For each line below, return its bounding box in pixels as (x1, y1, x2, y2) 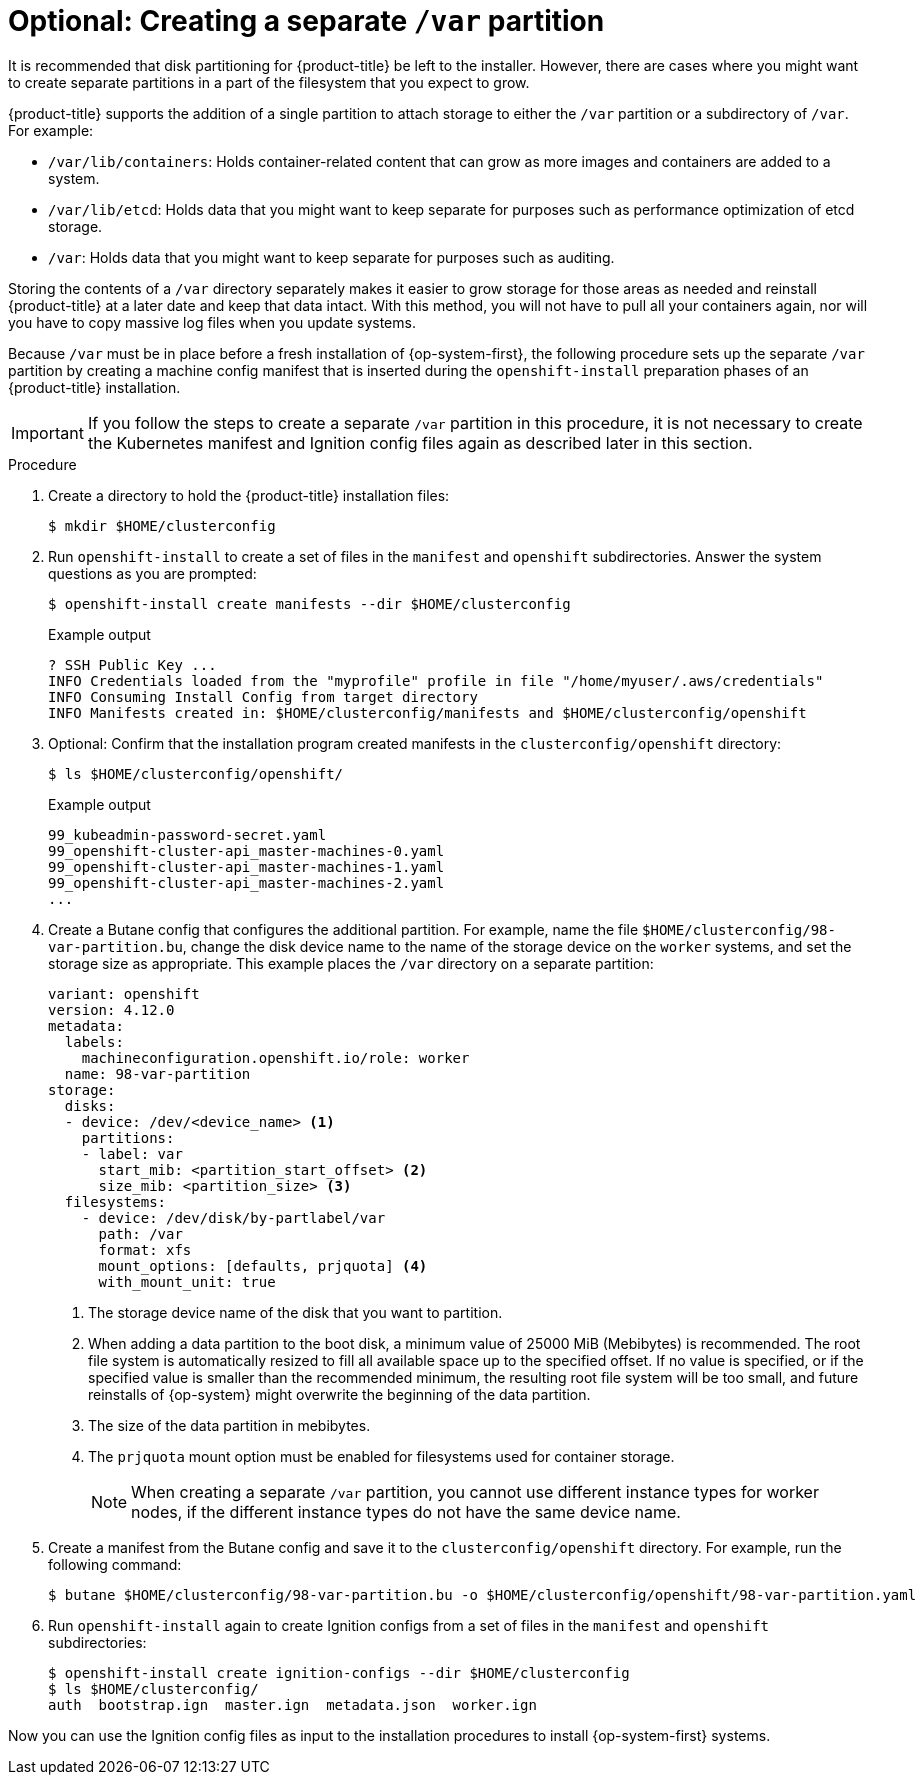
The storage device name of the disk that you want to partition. (88, 1303, 503, 1321)
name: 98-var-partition (64, 1065, 251, 1082)
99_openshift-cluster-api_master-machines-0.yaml (48, 842, 445, 859)
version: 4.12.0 (48, 1001, 175, 1018)
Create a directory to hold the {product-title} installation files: (48, 486, 450, 504)
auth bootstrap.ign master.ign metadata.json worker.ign (48, 1696, 537, 1713)
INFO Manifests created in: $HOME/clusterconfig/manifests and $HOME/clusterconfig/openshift (48, 704, 807, 721)
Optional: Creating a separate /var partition (8, 4, 605, 38)
